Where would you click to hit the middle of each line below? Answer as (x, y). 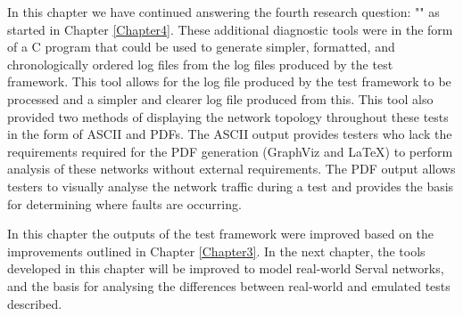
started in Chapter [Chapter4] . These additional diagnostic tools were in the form (230, 29)
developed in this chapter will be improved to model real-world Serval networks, (226, 268)
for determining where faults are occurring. (124, 203)
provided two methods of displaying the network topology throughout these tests (228, 116)
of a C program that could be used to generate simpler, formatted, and (201, 47)
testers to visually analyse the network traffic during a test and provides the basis (231, 186)
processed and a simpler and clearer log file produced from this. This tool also (220, 98)
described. (35, 303)
